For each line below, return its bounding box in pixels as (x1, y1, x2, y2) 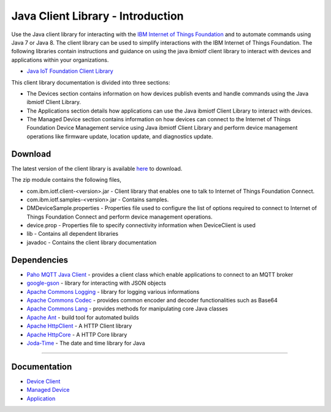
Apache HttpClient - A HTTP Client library (26, 322, 132, 330)
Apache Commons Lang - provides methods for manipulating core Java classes (26, 305, 228, 312)
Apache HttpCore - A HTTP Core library (26, 331, 127, 338)
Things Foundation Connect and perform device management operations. (26, 213, 213, 220)
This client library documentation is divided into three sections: (11, 78, 170, 86)
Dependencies (11, 255, 69, 265)
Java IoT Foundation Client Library (26, 67, 113, 75)
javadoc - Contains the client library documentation (26, 239, 156, 246)
